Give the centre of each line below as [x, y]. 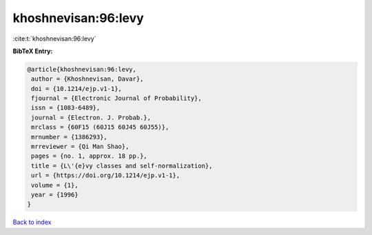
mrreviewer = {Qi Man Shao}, [80, 147]
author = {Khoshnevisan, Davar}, [87, 79]
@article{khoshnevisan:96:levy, [82, 69]
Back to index [32, 222]
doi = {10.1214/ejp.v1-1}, [76, 89]
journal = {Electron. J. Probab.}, [91, 118]
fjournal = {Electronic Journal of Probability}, [117, 99]
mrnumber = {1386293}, [70, 137]
